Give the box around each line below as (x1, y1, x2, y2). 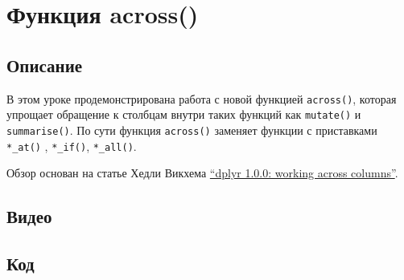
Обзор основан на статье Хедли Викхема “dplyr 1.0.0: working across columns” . (6, 164, 398, 181)
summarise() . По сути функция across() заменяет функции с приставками (6, 121, 377, 138)
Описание (6, 52, 83, 77)
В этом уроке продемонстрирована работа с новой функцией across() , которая (6, 90, 397, 107)
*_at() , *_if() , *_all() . (6, 137, 137, 154)
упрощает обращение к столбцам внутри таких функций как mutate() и (6, 106, 361, 123)
